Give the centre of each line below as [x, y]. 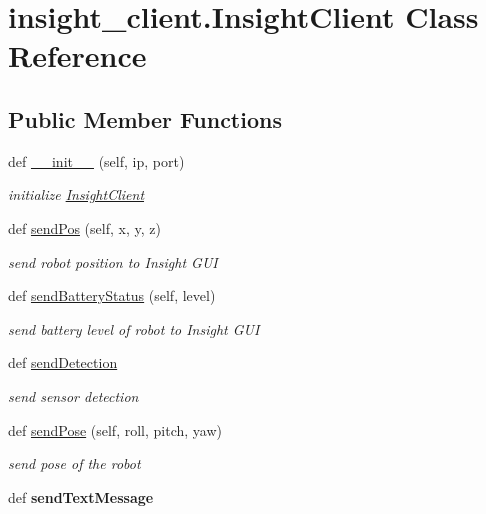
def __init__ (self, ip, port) [96, 160]
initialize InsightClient [76, 194]
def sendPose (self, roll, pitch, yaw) [115, 429]
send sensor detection [73, 395]
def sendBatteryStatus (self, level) [112, 295]
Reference [77, 55]
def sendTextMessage [81, 496]
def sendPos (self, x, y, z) [84, 227]
